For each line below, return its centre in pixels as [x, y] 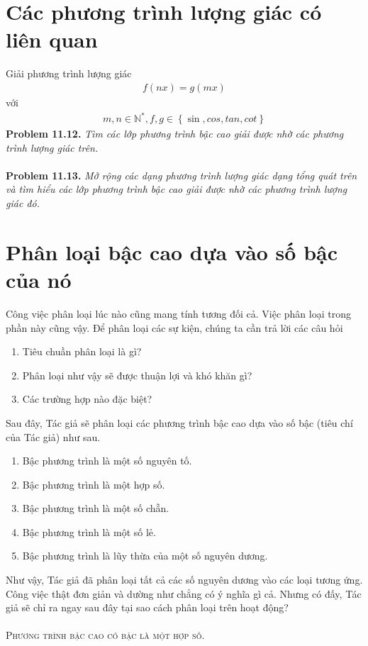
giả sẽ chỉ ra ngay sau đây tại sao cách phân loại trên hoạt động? [147, 607]
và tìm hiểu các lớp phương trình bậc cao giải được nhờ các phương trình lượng [177, 189]
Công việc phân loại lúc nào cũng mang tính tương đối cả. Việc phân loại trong [178, 313]
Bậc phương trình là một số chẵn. [96, 508]
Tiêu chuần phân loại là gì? [82, 351]
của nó [39, 279]
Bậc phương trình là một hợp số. [94, 484]
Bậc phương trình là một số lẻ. [89, 531]
